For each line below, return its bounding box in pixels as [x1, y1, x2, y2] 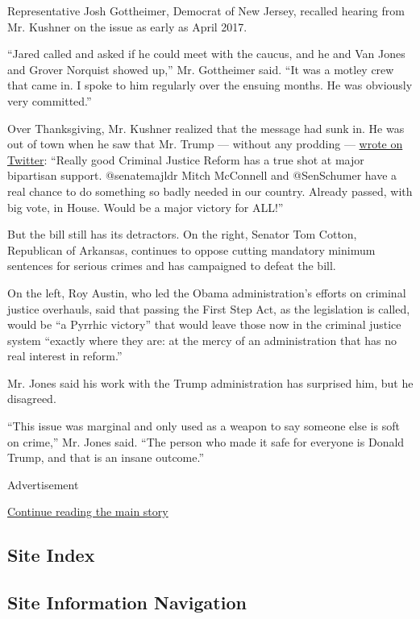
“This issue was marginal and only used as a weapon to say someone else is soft [7, 418, 400, 434]
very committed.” [7, 92, 92, 109]
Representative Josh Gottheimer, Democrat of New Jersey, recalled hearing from [7, 2, 405, 19]
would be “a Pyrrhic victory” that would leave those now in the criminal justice [7, 316, 401, 333]
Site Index [7, 542, 95, 567]
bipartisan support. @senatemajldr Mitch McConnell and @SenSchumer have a [7, 167, 397, 184]
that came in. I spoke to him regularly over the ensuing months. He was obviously [7, 77, 413, 93]
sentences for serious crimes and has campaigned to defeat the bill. [7, 257, 336, 274]
